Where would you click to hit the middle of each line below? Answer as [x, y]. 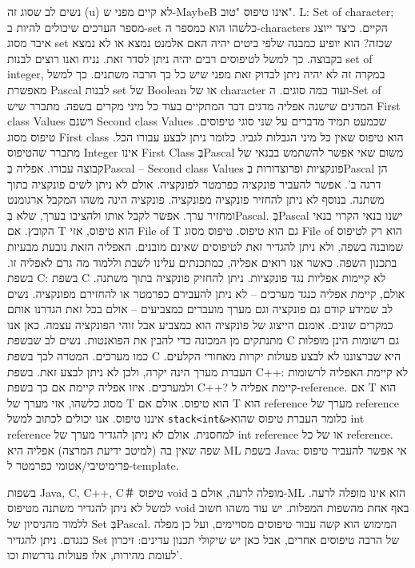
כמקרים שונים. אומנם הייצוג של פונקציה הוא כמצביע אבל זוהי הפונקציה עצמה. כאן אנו [200, 324]
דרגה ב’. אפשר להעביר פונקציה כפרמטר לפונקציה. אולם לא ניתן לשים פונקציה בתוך [194, 183]
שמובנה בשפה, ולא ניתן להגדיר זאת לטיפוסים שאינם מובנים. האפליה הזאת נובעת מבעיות [206, 246]
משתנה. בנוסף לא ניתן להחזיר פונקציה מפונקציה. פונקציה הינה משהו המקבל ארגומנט [196, 199]
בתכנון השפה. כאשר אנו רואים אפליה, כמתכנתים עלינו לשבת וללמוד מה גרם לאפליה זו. [202, 262]
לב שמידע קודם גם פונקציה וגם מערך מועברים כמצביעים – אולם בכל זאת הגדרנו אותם [200, 309]
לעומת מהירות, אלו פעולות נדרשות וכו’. [95, 555]
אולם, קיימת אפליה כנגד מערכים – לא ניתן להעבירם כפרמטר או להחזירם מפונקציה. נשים [206, 293]
